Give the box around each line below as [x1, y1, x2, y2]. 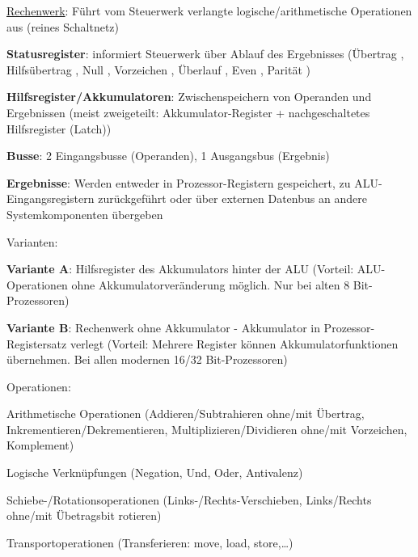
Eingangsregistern [6, 190, 95, 207]
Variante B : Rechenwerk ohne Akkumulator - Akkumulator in [6, 319, 320, 335]
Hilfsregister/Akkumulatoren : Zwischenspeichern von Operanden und [6, 88, 372, 105]
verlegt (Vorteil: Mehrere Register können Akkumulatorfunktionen [70, 335, 399, 352]
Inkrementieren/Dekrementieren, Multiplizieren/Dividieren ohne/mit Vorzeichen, [6, 420, 407, 437]
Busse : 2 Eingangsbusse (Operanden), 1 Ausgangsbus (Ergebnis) [6, 147, 330, 164]
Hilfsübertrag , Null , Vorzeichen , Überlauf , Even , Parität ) [6, 61, 310, 78]
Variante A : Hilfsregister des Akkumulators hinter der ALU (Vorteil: [6, 260, 354, 277]
